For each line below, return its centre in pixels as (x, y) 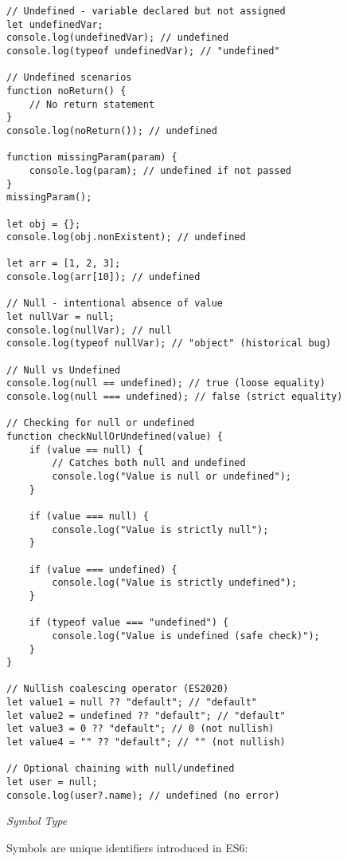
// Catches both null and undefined (149, 463)
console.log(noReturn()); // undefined (112, 130)
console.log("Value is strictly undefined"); (175, 583)
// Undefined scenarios (69, 78)
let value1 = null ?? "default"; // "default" (132, 703)
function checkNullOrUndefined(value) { (115, 436)
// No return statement (92, 104)
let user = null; (52, 782)
